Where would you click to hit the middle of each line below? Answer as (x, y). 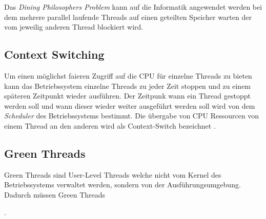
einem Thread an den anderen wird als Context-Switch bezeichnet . (110, 125)
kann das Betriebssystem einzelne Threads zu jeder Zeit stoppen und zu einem (128, 86)
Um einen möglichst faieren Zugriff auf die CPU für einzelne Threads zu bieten (128, 75)
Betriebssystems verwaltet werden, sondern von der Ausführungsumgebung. (122, 185)
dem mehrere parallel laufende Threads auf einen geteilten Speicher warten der (128, 17)
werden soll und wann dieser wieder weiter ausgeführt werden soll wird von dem (130, 105)
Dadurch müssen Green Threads (55, 194)
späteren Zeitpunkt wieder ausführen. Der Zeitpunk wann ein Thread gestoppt (127, 96)
